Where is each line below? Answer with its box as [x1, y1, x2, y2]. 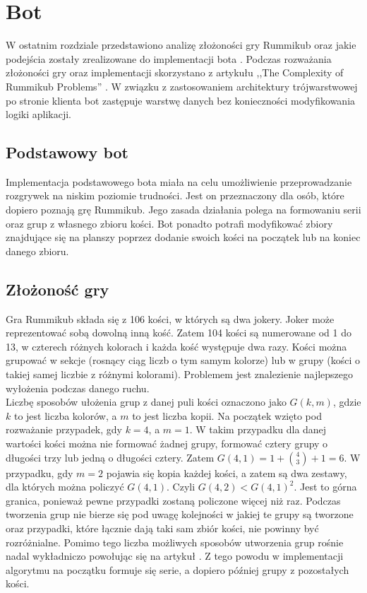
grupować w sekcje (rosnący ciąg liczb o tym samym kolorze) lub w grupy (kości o [6, 353, 361, 368]
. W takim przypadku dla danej [189, 422, 327, 437]
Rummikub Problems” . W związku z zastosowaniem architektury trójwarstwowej [6, 78, 358, 93]
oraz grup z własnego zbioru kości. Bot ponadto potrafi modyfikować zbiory [6, 216, 333, 230]
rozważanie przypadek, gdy [6, 422, 122, 437]
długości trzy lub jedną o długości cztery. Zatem [6, 450, 215, 464]
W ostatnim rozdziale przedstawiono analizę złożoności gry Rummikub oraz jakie [6, 37, 356, 52]
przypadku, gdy [6, 465, 73, 480]
